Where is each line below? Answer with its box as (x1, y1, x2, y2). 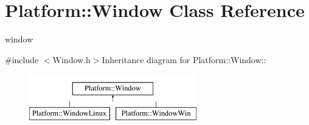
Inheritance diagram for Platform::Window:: (102, 53, 266, 66)
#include (5, 53, 39, 66)
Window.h (52, 53, 91, 66)
